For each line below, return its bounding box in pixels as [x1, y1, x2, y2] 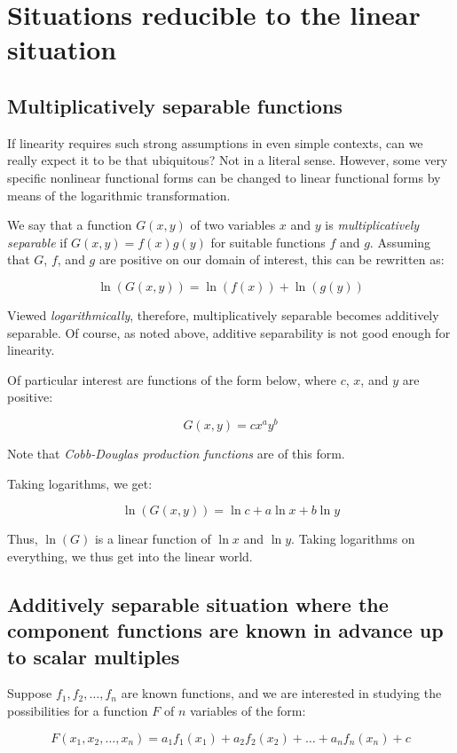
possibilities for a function [7, 701, 148, 719]
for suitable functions [210, 232, 326, 251]
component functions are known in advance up [7, 616, 444, 644]
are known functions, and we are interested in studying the [121, 684, 442, 702]
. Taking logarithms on [291, 529, 415, 548]
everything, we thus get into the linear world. [7, 546, 253, 565]
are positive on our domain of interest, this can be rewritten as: [98, 250, 445, 269]
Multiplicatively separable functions [7, 91, 343, 119]
